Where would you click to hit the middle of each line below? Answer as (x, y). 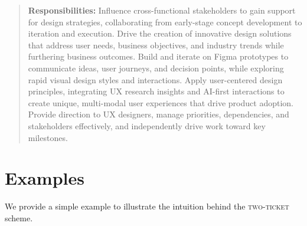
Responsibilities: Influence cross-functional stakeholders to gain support (162, 10)
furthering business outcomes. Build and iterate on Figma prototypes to (158, 56)
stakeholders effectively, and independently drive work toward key (147, 125)
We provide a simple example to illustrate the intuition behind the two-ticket (147, 206)
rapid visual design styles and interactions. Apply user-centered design (155, 79)
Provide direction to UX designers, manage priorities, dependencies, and (159, 114)
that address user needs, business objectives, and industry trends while (156, 45)
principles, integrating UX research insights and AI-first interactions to (156, 91)
